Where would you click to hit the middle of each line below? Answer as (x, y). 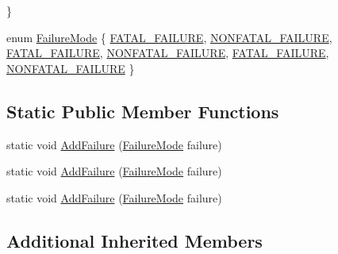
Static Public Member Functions (143, 111)
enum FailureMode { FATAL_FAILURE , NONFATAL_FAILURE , (169, 37)
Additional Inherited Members (134, 240)
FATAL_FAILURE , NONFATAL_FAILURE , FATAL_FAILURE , (168, 53)
